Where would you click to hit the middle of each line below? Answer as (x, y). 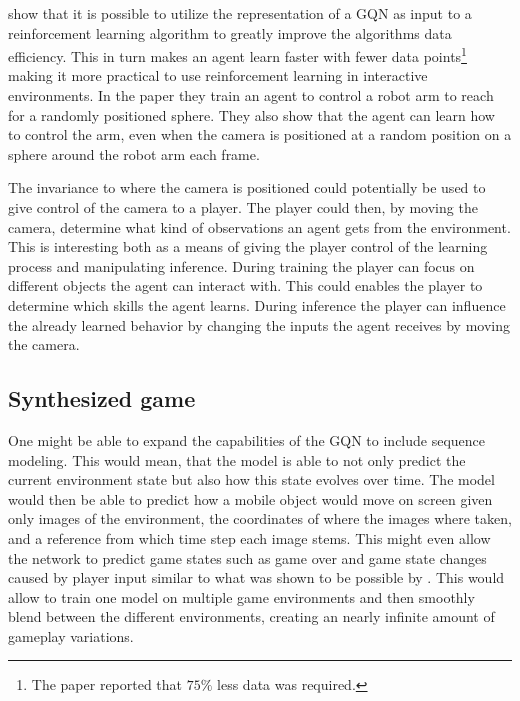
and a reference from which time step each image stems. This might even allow (249, 537)
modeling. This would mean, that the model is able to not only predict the (237, 459)
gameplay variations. (71, 635)
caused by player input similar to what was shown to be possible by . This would (256, 577)
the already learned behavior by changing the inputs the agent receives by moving (259, 324)
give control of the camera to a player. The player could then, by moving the (243, 207)
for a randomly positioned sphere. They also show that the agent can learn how (251, 114)
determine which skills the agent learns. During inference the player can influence (257, 304)
